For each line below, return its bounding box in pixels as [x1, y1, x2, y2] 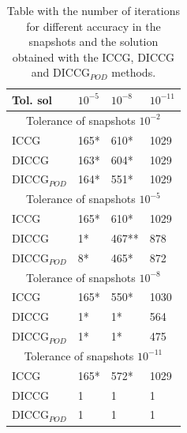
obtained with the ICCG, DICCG [12, 48, 175, 65]
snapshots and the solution [28, 33, 159, 50]
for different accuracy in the [26, 17, 161, 34]
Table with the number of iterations [6, 2, 180, 18]
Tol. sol [12, 91, 53, 107]
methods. [111, 64, 156, 81]
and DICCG [31, 64, 90, 81]
